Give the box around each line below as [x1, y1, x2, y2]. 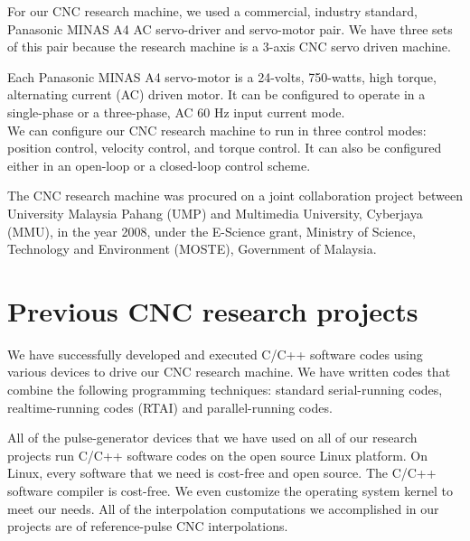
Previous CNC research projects [7, 292, 418, 329]
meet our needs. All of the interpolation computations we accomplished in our [7, 499, 439, 518]
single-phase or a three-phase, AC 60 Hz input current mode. [7, 102, 345, 121]
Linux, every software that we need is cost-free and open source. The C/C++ [7, 463, 437, 482]
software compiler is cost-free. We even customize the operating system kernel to [7, 481, 453, 499]
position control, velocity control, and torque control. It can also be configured [7, 138, 442, 157]
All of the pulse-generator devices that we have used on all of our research [7, 428, 418, 447]
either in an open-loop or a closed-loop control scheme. [7, 155, 311, 174]
